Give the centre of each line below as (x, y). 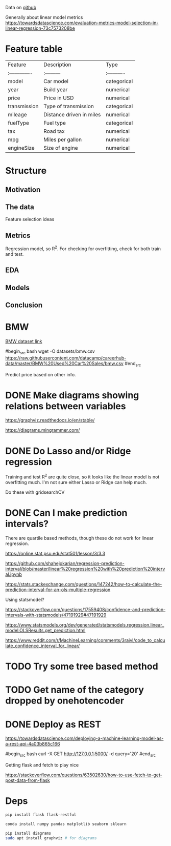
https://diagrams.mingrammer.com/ (43, 430)
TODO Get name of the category (75, 690)
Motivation (23, 189)
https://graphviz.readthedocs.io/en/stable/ (50, 420)
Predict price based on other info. (41, 374)
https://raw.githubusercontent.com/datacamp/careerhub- (66, 358)
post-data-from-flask (28, 780)
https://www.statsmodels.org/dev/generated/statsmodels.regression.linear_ (85, 625)
